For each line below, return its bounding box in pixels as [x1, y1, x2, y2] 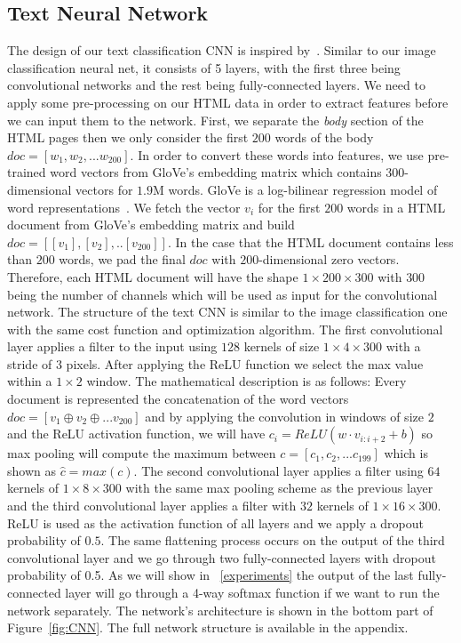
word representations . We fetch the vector [7, 197, 241, 216]
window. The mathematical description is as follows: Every [86, 372, 407, 390]
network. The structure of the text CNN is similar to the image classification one [7, 302, 448, 321]
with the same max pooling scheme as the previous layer [125, 478, 433, 497]
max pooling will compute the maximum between [7, 444, 276, 462]
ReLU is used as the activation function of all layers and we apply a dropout [7, 513, 424, 532]
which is [384, 444, 428, 462]
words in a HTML [346, 197, 446, 216]
